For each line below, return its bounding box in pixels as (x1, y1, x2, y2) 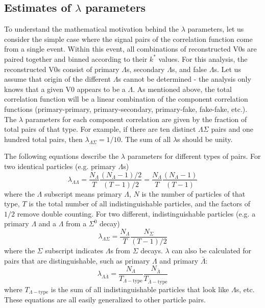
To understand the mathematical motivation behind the (4, 23, 179, 34)
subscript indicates (45, 245, 104, 256)
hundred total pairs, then (4, 133, 83, 144)
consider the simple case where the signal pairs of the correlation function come (4, 33, 253, 44)
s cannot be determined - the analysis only (118, 74, 251, 84)
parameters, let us (187, 23, 244, 34)
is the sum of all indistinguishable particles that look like (51, 283, 229, 294)
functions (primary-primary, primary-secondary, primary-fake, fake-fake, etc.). (4, 103, 248, 114)
